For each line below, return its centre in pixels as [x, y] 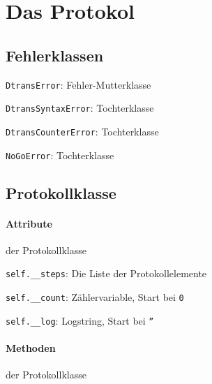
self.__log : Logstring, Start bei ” [80, 320]
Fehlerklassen [55, 55]
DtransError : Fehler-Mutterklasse [78, 84]
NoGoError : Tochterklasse [60, 155]
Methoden [31, 347]
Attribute [29, 223]
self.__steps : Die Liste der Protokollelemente [106, 273]
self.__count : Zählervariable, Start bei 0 [95, 297]
